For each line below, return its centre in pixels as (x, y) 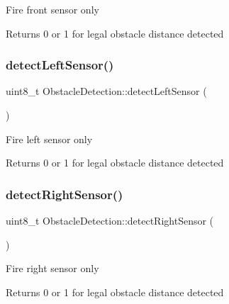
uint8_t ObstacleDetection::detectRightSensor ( (110, 220)
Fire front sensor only (52, 9)
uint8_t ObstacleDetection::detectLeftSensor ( (106, 91)
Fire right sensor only (52, 268)
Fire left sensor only (49, 139)
